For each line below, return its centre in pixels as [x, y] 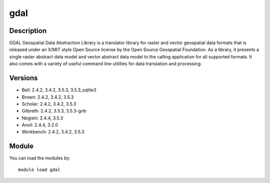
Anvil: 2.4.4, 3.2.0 [40, 125]
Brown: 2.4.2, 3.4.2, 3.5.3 [48, 97]
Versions [23, 78]
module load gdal [39, 169]
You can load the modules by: [40, 158]
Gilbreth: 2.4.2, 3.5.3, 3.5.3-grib [54, 111]
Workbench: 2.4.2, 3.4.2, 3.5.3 [53, 132]
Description [28, 31]
